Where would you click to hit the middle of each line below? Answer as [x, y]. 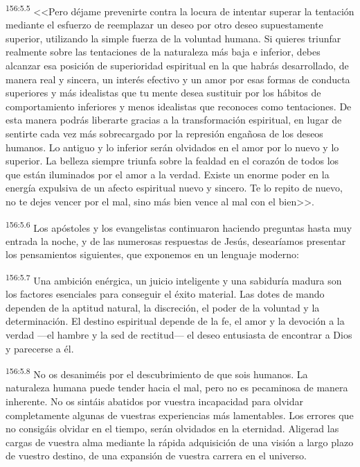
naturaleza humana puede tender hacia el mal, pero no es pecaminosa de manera [177, 388]
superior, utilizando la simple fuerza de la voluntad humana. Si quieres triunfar [173, 38]
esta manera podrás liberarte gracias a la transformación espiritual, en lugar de [174, 120]
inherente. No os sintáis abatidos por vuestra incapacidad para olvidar [154, 401]
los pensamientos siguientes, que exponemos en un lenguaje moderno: [152, 254]
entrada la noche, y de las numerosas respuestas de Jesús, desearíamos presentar [176, 240]
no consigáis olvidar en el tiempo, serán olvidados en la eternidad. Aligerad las [172, 428]
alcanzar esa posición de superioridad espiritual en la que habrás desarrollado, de [177, 66]
